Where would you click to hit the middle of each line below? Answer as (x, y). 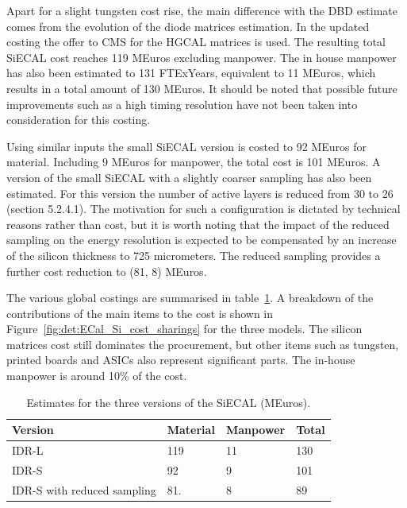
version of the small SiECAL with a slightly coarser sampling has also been (189, 177)
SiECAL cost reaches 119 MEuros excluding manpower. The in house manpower (202, 57)
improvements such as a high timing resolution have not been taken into (182, 104)
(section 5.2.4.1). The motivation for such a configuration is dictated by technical (203, 209)
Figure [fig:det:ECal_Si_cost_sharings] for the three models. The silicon (184, 329)
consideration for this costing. (79, 120)
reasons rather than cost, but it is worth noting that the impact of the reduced (198, 224)
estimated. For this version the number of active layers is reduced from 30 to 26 (200, 193)
